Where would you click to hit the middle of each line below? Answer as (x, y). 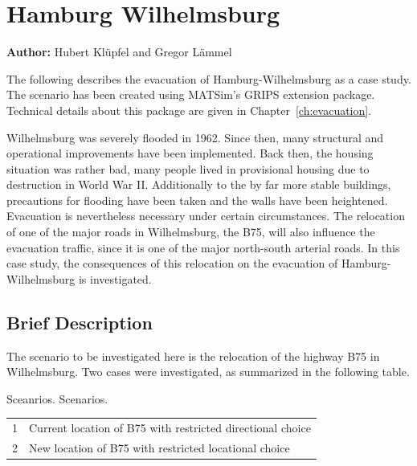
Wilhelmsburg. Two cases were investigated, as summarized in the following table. (208, 372)
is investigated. (115, 278)
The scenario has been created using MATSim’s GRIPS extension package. (191, 94)
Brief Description (80, 322)
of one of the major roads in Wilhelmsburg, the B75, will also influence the (191, 232)
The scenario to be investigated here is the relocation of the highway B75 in (193, 356)
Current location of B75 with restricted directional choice (170, 428)
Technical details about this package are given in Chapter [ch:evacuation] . (189, 110)
